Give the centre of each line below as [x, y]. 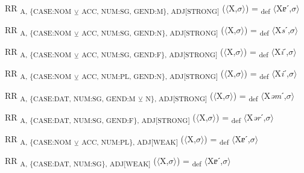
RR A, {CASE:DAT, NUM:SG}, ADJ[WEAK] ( [81, 161]
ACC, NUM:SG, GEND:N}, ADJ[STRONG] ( [153, 30]
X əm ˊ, [275, 95]
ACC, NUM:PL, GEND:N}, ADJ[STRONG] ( [153, 74]
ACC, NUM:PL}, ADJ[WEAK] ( [133, 139]
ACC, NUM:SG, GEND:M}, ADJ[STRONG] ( [154, 9]
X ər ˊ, [256, 117]
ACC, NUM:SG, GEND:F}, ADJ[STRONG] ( [153, 52]
